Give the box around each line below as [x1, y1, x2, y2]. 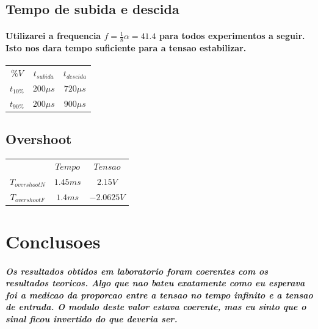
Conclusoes [5, 228, 101, 253]
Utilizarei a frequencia [5, 29, 101, 42]
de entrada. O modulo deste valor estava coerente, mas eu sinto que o [5, 300, 306, 313]
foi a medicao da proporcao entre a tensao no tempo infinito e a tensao [5, 288, 313, 301]
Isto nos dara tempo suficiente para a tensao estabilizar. [5, 42, 247, 54]
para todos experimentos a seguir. [159, 29, 305, 42]
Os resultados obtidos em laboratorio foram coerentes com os [5, 264, 269, 277]
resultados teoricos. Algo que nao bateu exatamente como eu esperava [5, 277, 305, 289]
